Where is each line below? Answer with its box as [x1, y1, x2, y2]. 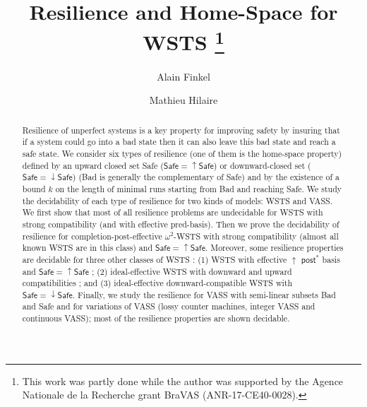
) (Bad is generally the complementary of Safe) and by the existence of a [72, 171, 340, 183]
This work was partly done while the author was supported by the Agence [22, 373, 344, 388]
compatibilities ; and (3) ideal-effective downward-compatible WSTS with [22, 277, 293, 289]
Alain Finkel [157, 69, 210, 83]
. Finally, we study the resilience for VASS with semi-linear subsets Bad [72, 288, 336, 300]
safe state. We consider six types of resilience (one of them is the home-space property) [22, 147, 342, 159]
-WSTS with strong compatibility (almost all [174, 230, 339, 242]
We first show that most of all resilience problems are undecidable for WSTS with [22, 206, 323, 218]
